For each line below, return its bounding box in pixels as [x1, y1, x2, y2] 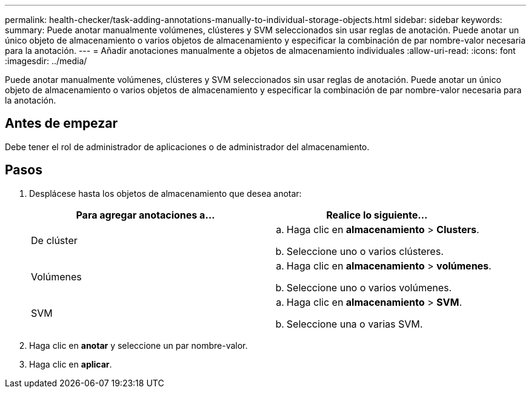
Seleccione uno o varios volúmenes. [286, 281, 452, 294]
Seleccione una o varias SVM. [286, 317, 423, 330]
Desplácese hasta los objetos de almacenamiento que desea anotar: [29, 188, 302, 199]
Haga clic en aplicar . [29, 358, 112, 369]
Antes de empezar [5, 116, 118, 131]
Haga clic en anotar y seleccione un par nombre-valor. [29, 340, 248, 351]
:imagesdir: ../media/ [5, 56, 87, 66]
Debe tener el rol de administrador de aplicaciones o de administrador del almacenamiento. [5, 141, 370, 152]
